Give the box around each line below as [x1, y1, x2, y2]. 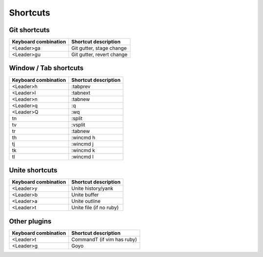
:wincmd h [71, 134, 95, 141]
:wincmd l [71, 153, 94, 160]
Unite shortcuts [9, 166, 57, 174]
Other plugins [9, 217, 52, 225]
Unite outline [71, 198, 101, 204]
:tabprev [71, 83, 91, 90]
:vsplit [71, 121, 85, 128]
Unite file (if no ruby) [71, 204, 119, 211]
